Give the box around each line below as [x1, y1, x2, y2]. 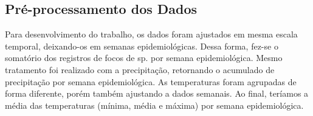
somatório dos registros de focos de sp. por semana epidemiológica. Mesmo [5, 51, 283, 64]
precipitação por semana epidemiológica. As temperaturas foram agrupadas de [5, 75, 297, 88]
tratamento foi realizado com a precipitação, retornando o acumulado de [5, 63, 275, 76]
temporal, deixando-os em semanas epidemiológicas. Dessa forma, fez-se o [5, 39, 278, 52]
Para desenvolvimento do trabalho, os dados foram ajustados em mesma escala [5, 28, 298, 40]
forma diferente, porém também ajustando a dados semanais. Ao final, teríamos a [5, 87, 309, 100]
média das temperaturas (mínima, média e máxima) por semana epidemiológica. [5, 98, 304, 111]
